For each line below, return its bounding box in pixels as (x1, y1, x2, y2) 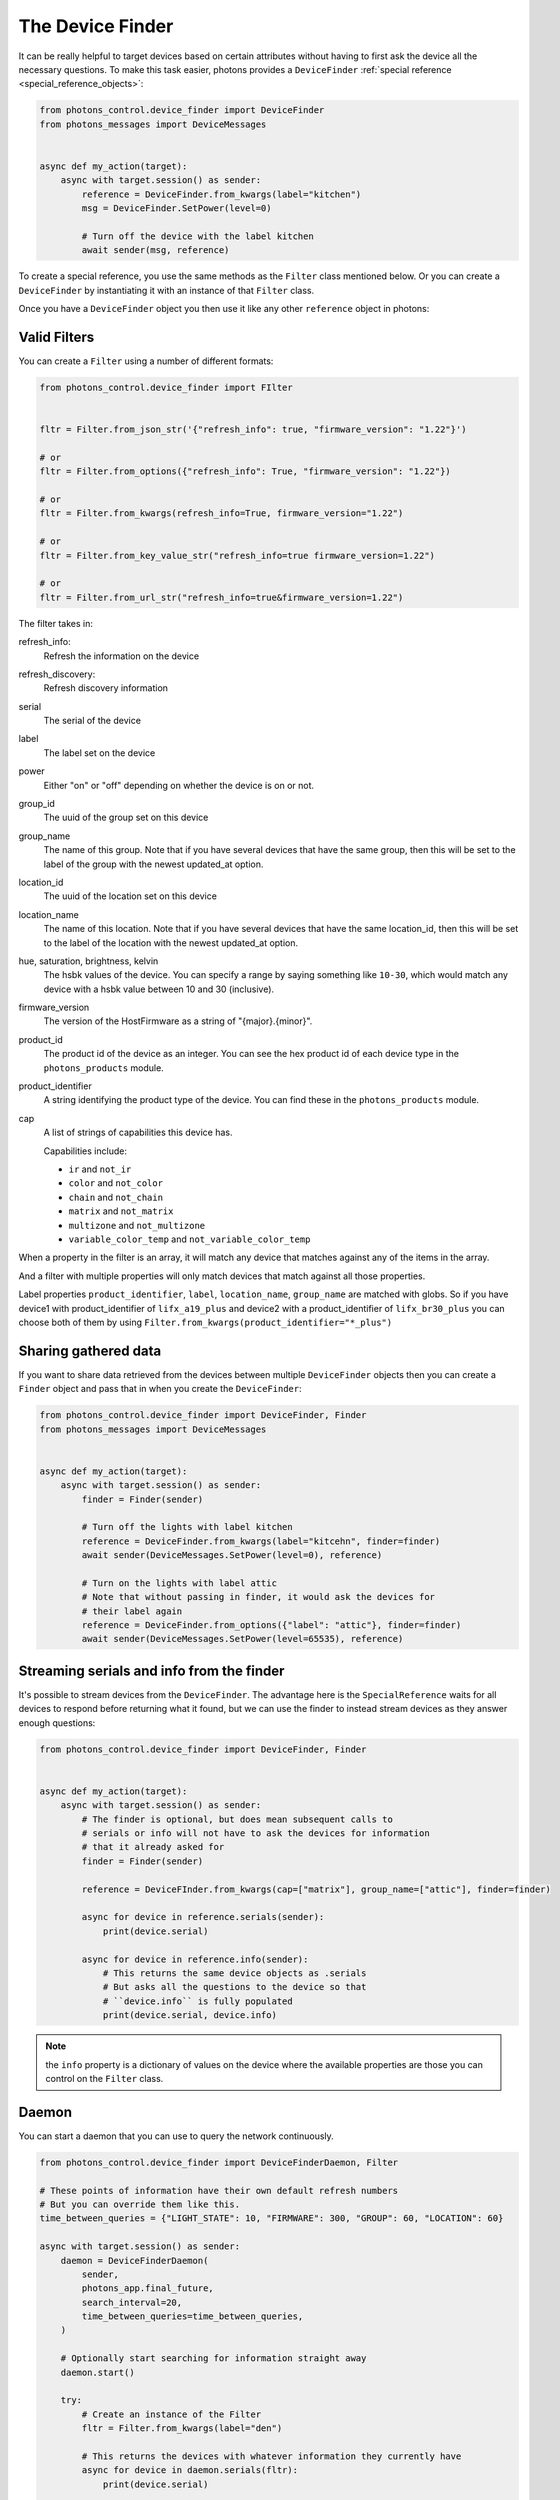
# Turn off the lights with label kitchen (81, 1521, 294, 1533)
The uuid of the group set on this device (43, 811, 209, 824)
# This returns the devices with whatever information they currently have (81, 2450, 462, 2462)
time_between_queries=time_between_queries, (81, 2311, 304, 2322)
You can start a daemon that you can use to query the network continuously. (18, 2130, 334, 2142)
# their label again (81, 1605, 183, 1617)
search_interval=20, (81, 2296, 183, 2308)
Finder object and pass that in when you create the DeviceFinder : (18, 1383, 302, 1395)
